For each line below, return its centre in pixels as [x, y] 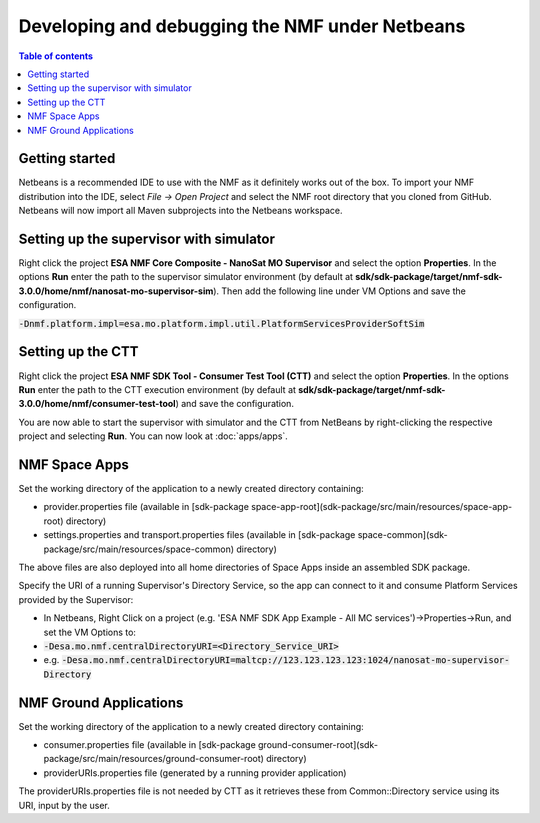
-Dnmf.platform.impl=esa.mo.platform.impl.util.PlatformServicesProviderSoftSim [221, 323]
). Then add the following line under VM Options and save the [340, 291]
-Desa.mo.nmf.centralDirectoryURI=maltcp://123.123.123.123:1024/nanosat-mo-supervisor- [285, 660]
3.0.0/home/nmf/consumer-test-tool [97, 404]
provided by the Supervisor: [76, 599]
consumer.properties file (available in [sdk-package [150, 745]
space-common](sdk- [403, 535]
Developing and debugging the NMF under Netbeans [242, 26]
